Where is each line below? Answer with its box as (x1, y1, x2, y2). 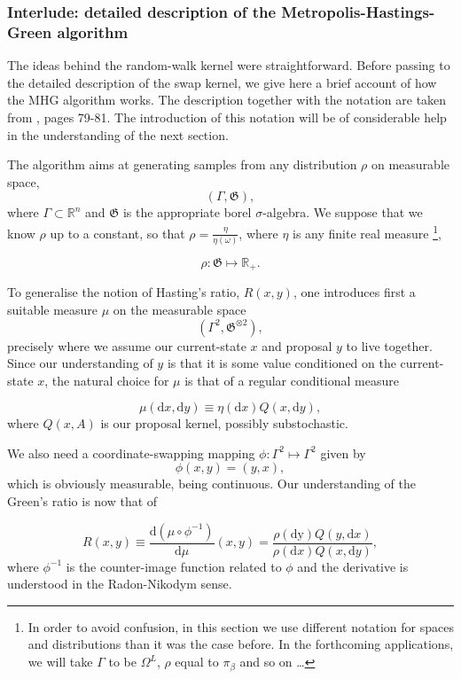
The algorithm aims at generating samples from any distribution (7, 155, 357, 174)
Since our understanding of (7, 354, 153, 372)
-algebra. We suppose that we (262, 203, 423, 222)
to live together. (346, 336, 433, 355)
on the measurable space (113, 300, 246, 318)
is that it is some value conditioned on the (167, 354, 396, 372)
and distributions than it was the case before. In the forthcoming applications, (27, 635, 454, 653)
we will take (27, 652, 93, 671)
